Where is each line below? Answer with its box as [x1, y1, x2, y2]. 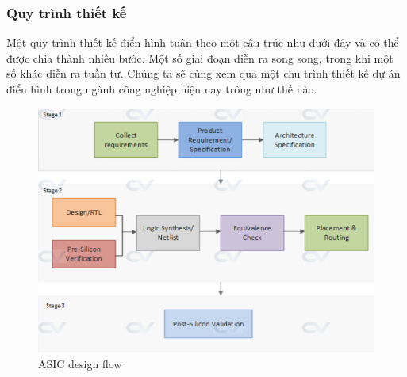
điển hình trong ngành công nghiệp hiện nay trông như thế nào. [6, 81, 317, 97]
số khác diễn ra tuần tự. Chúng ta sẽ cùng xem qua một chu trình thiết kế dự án [6, 65, 401, 82]
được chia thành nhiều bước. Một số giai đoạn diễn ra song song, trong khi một [6, 49, 394, 66]
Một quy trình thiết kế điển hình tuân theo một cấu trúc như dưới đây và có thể [6, 34, 399, 51]
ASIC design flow [38, 356, 122, 372]
